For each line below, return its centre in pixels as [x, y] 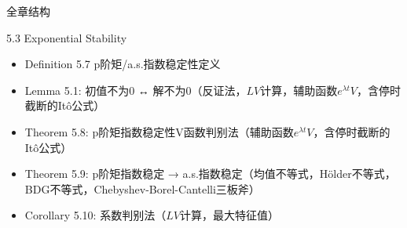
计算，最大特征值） [229, 215]
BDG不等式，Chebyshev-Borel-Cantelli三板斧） [142, 188]
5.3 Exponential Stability [67, 37]
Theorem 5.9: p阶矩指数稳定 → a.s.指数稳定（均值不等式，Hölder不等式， [210, 174]
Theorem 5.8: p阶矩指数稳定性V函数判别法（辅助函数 [159, 131]
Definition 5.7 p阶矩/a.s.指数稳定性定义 [123, 64]
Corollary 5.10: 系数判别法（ [95, 215]
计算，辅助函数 [299, 90]
